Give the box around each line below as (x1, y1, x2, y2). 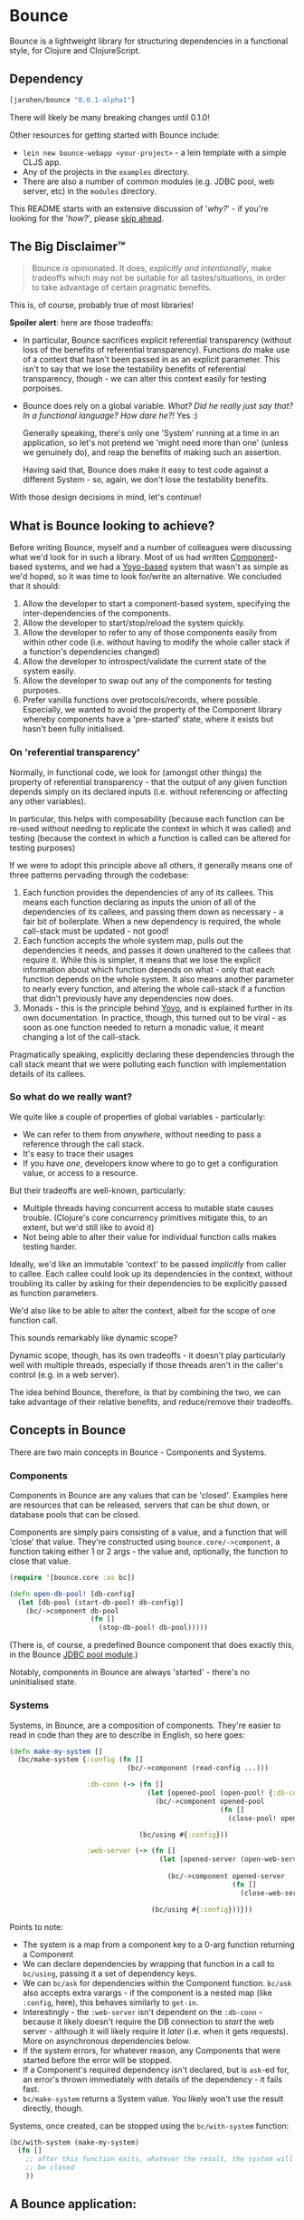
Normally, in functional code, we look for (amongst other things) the (9, 767, 262, 778)
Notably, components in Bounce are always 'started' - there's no (9, 1667, 251, 1678)
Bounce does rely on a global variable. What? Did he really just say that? (22, 401, 294, 412)
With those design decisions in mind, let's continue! (9, 491, 202, 503)
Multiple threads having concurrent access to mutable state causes (22, 1202, 274, 1213)
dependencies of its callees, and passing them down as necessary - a (22, 906, 284, 916)
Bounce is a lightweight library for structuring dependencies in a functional (9, 35, 289, 46)
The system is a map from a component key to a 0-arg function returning (22, 1939, 295, 1950)
